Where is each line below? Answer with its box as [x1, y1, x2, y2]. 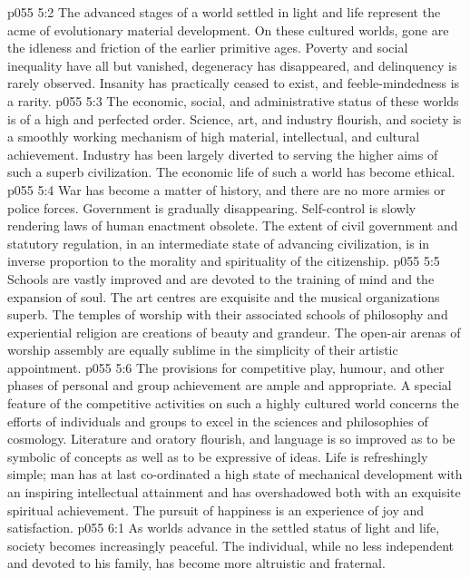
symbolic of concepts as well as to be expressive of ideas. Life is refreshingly [7, 446, 428, 465]
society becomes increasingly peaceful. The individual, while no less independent [7, 535, 454, 554]
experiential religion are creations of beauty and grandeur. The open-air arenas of [7, 322, 461, 341]
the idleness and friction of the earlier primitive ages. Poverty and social [7, 38, 408, 57]
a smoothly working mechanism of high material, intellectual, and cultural [7, 127, 420, 146]
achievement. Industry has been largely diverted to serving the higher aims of [7, 144, 438, 163]
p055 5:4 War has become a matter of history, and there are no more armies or [7, 180, 446, 199]
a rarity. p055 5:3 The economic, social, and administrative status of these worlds [7, 91, 459, 110]
